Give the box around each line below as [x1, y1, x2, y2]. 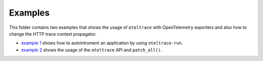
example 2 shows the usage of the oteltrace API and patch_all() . [21, 47, 162, 53]
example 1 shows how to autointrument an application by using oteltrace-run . [21, 40, 183, 46]
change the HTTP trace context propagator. [9, 31, 97, 37]
